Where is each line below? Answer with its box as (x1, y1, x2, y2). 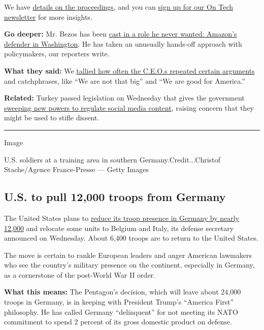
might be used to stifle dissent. (4, 112, 100, 123)
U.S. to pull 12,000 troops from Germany (4, 189, 226, 205)
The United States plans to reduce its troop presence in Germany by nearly (4, 212, 239, 223)
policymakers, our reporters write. (4, 48, 110, 59)
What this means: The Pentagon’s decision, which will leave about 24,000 (4, 286, 241, 297)
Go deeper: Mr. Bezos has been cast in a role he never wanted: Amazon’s (4, 28, 237, 39)
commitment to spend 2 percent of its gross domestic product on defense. (4, 316, 232, 327)
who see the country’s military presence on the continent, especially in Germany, (4, 259, 255, 270)
